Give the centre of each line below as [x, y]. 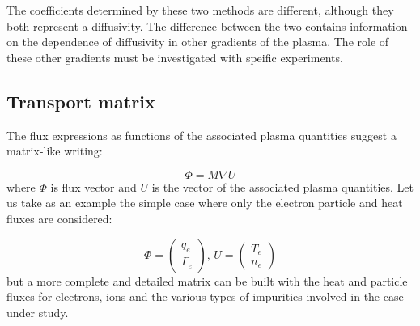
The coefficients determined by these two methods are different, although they [200, 10]
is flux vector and [93, 186]
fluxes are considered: [59, 218]
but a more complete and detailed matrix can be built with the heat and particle [207, 280]
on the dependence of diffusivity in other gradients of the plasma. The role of [198, 42]
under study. [38, 312]
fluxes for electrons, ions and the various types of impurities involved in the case [205, 296]
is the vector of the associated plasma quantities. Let [283, 186]
